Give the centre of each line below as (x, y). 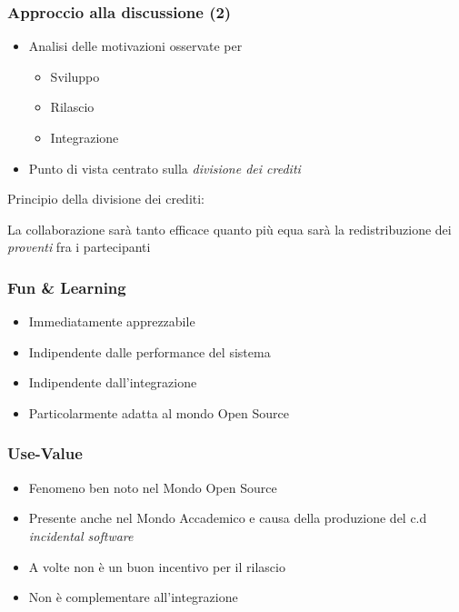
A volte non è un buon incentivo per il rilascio (157, 566)
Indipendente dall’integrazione (113, 382)
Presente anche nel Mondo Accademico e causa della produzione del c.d (228, 518)
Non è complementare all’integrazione (133, 597)
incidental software (81, 535)
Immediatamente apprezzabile (112, 321)
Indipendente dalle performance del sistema (150, 351)
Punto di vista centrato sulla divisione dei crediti (165, 168)
